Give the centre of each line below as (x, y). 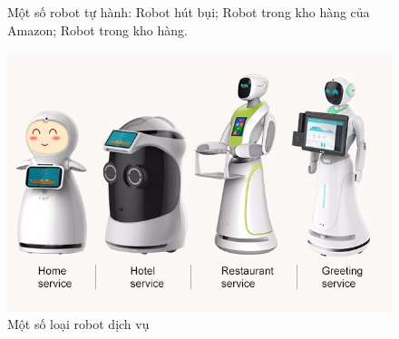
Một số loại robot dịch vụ (78, 324)
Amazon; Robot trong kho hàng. (97, 29)
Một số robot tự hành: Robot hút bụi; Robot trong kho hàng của (189, 12)
